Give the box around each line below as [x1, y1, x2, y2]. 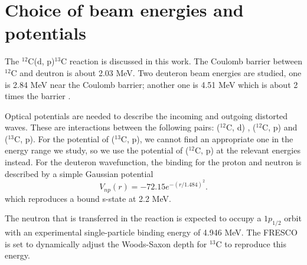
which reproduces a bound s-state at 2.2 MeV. [5, 192, 171, 204]
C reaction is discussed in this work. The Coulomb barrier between [61, 55, 302, 67]
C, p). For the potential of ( [14, 132, 115, 145]
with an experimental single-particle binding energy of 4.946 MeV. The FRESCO [5, 226, 298, 238]
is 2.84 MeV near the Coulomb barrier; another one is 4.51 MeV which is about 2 [5, 78, 298, 90]
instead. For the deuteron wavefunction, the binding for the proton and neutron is [5, 156, 302, 168]
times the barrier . [5, 90, 71, 102]
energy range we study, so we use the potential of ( [5, 144, 189, 156]
